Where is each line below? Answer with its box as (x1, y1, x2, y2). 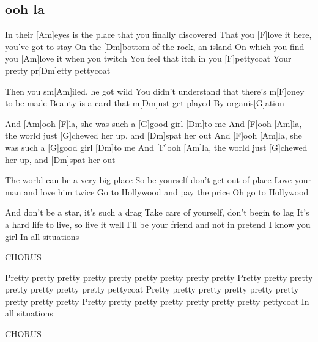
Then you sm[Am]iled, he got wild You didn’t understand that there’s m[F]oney (5, 84, 305, 97)
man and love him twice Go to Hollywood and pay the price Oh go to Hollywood (5, 185, 309, 198)
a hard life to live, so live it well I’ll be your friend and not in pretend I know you (5, 217, 311, 230)
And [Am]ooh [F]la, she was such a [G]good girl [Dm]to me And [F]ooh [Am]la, (5, 117, 302, 129)
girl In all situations (5, 230, 79, 242)
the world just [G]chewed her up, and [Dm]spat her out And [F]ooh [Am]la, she (5, 129, 302, 142)
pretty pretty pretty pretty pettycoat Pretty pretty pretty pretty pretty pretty (5, 283, 299, 296)
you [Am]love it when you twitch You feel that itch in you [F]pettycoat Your (5, 52, 292, 65)
